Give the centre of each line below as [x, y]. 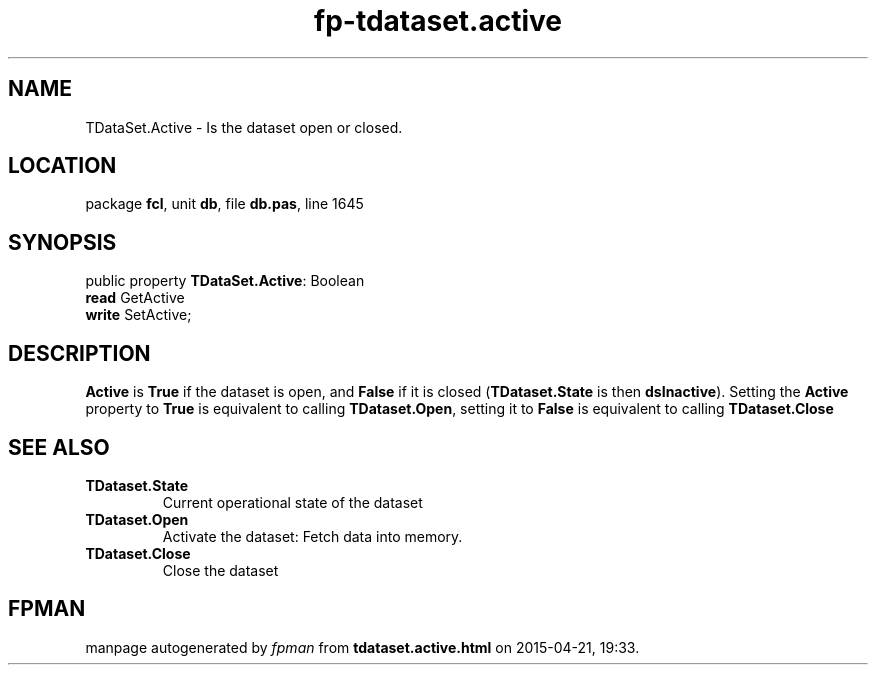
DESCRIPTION [79, 353]
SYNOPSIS [62, 242]
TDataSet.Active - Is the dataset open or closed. [244, 127]
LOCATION [62, 166]
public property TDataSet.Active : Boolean [225, 281]
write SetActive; [138, 315]
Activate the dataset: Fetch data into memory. [312, 536]
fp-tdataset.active [438, 21]
